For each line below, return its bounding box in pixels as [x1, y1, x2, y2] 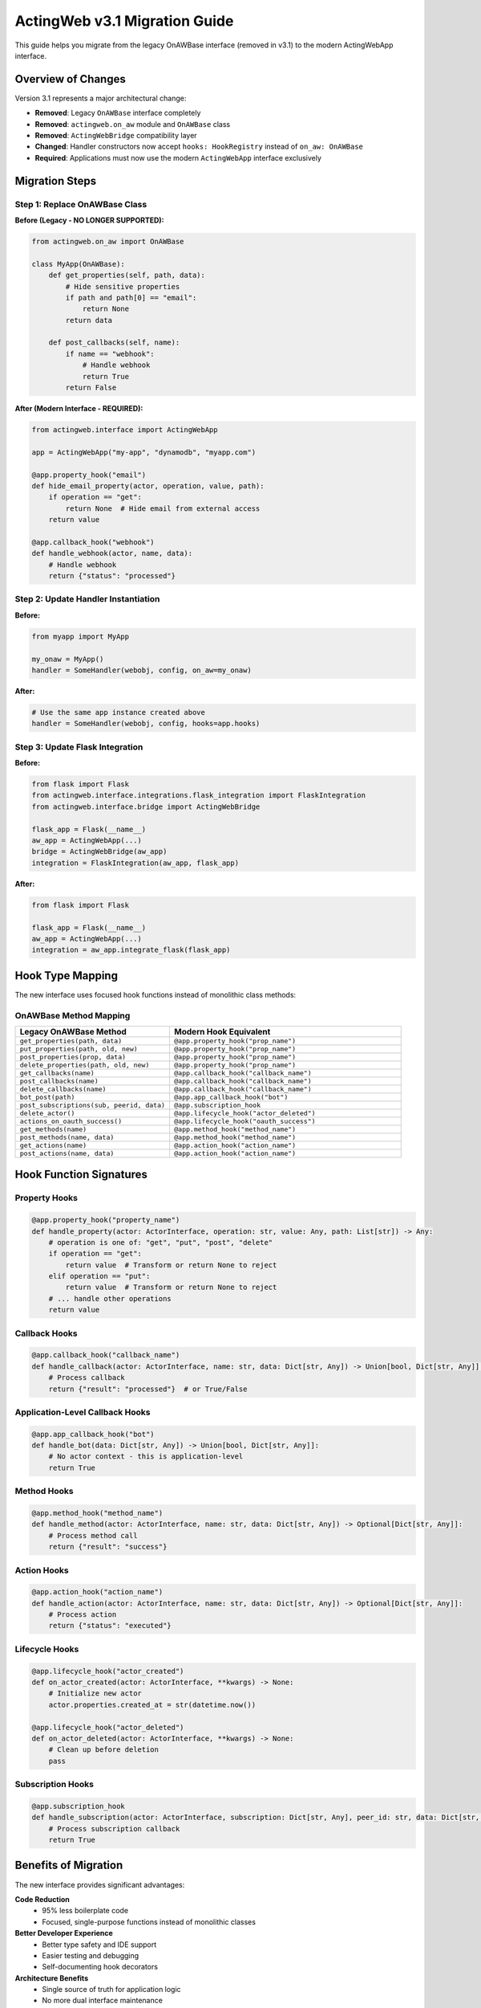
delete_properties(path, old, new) [19, 1060, 150, 1069]
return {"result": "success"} [48, 1542, 168, 1552]
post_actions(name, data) [19, 1149, 115, 1157]
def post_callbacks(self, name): [48, 338, 180, 347]
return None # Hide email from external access [65, 504, 261, 513]
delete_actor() [19, 1108, 75, 1117]
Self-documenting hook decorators [42, 1962, 158, 1972]
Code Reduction [14, 1894, 70, 1904]
